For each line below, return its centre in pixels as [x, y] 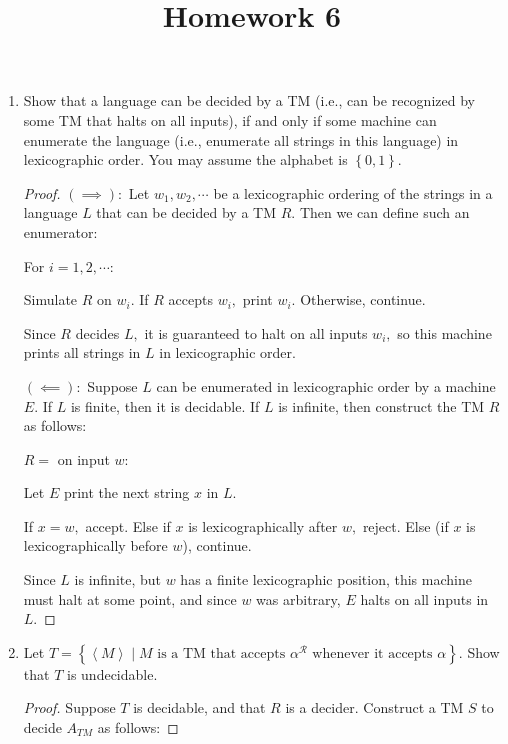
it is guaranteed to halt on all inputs [256, 332]
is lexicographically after [263, 525]
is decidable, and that [199, 707]
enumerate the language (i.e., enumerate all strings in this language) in [241, 139]
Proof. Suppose [69, 707]
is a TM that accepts [221, 653]
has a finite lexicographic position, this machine [326, 579]
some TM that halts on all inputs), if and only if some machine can [230, 119]
